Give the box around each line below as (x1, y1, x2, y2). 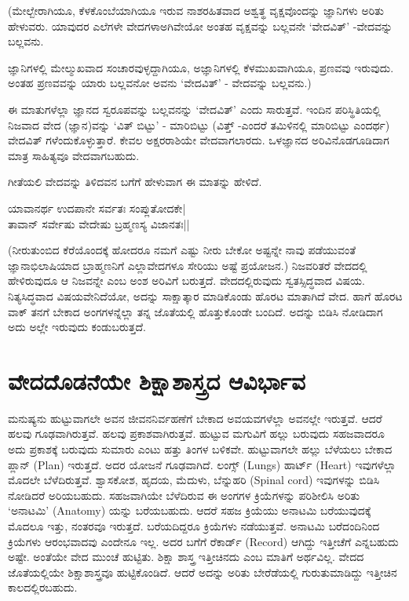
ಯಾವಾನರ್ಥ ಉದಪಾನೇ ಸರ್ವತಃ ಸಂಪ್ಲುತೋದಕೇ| (8, 199, 186, 216)
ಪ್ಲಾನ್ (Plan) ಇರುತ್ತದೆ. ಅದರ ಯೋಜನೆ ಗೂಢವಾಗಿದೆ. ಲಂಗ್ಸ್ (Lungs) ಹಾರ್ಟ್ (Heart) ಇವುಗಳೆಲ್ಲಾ (8, 456, 396, 472)
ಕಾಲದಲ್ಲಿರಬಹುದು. (8, 579, 78, 596)
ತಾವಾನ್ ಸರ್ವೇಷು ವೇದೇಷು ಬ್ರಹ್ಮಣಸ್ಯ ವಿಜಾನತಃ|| (8, 215, 190, 231)
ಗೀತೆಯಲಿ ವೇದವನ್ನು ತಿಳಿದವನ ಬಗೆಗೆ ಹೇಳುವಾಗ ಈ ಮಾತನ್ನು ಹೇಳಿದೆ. (8, 173, 262, 190)
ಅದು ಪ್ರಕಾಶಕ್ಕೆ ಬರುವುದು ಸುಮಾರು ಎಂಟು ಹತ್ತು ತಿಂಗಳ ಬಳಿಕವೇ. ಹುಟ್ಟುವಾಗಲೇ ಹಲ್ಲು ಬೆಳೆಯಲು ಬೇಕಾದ (8, 441, 393, 457)
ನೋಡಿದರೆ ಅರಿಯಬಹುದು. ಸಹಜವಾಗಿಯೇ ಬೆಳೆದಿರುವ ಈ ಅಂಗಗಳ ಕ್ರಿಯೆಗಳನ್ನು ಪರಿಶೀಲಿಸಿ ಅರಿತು (8, 486, 360, 503)
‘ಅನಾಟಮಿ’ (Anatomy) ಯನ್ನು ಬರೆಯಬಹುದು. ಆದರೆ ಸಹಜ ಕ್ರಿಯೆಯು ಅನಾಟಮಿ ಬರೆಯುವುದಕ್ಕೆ (8, 502, 371, 519)
